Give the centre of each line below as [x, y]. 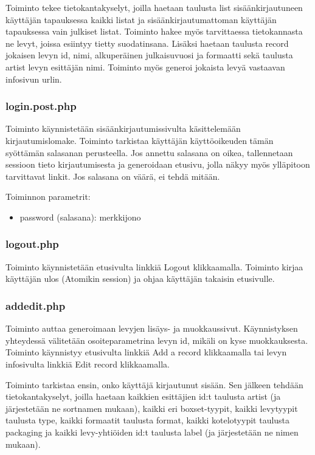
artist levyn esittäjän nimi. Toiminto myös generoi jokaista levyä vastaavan [145, 67]
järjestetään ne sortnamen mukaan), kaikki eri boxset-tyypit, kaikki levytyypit [152, 408]
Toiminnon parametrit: [48, 197]
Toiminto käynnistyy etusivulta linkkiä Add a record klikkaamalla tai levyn [146, 352]
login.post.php [41, 106]
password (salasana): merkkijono [80, 217]
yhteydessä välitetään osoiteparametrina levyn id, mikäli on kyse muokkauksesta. [157, 340]
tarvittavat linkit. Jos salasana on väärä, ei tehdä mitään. [113, 176]
